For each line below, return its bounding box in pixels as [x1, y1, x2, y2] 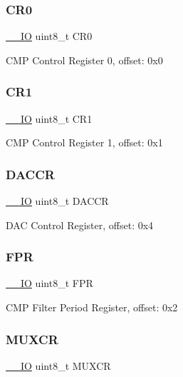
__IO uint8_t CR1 [6, 111, 93, 126]
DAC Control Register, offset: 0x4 [6, 217, 154, 232]
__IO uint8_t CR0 [6, 29, 93, 44]
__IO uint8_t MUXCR [6, 358, 111, 373]
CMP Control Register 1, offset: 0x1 [6, 135, 163, 150]
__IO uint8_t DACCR [6, 193, 109, 208]
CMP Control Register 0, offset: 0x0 [6, 52, 163, 67]
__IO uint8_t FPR [6, 276, 93, 291]
